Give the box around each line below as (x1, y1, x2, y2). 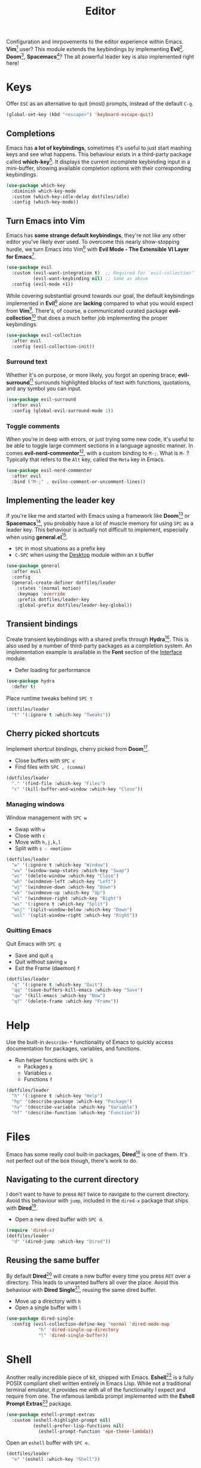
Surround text (6, 357, 48, 366)
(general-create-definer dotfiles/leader (11, 580, 117, 586)
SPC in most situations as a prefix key (14, 545, 106, 552)
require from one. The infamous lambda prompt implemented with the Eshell (6, 1392, 195, 1400)
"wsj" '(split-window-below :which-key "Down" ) (11, 906, 133, 912)
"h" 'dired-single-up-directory (38, 1326, 119, 1333)
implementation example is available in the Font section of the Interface (6, 648, 182, 655)
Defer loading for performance (14, 666, 91, 673)
